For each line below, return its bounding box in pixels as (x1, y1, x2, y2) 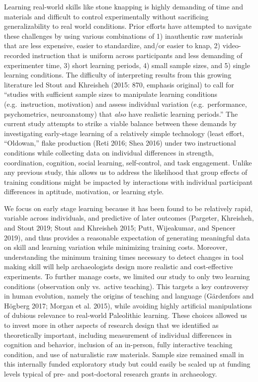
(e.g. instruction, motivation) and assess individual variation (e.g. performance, (4, 98, 247, 109)
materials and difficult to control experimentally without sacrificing (4, 11, 209, 21)
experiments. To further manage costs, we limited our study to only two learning (4, 271, 250, 282)
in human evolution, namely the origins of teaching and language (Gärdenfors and (4, 291, 254, 301)
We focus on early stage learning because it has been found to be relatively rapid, (4, 203, 253, 213)
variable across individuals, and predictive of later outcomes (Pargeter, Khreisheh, (4, 213, 254, 223)
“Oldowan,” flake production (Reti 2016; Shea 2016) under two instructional (4, 138, 236, 148)
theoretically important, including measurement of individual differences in (4, 329, 232, 340)
